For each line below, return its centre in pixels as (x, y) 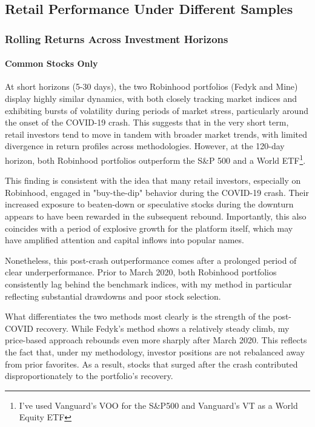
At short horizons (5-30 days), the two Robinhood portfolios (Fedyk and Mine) (151, 86)
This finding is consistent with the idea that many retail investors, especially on (153, 180)
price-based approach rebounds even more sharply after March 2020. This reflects (156, 340)
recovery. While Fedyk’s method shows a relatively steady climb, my (163, 328)
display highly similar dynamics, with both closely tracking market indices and (151, 99)
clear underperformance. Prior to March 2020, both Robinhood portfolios (141, 272)
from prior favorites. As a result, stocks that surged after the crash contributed (151, 364)
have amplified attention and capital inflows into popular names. (124, 240)
